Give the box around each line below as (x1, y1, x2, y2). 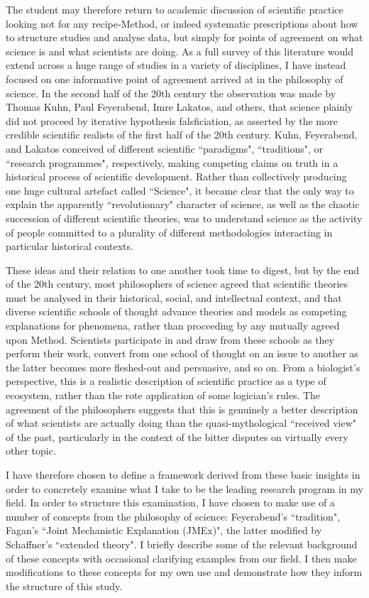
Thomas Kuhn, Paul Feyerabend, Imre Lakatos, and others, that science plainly (6, 99, 353, 114)
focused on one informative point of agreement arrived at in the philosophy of (6, 71, 343, 86)
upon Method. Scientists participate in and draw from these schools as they (6, 332, 334, 347)
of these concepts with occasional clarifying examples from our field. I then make (6, 550, 357, 565)
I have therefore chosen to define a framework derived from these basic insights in (6, 467, 360, 482)
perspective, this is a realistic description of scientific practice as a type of (6, 374, 326, 388)
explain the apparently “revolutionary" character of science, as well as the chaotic (6, 197, 360, 212)
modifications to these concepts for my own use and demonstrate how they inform (6, 565, 363, 580)
